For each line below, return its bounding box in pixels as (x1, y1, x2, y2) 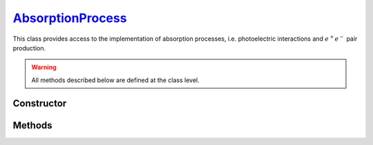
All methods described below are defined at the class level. (31, 76, 200, 84)
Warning (31, 63, 57, 72)
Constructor (12, 97, 67, 109)
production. (12, 43, 46, 52)
